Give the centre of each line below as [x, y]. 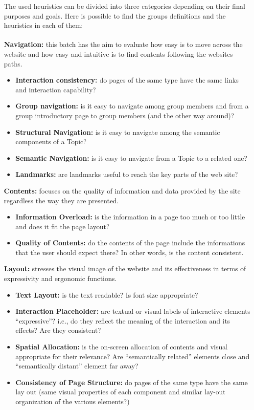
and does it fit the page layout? [62, 226]
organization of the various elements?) [72, 401]
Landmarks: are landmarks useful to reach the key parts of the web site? [127, 174]
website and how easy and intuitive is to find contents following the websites [118, 54]
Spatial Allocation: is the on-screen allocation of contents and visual [122, 347]
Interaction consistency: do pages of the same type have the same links [127, 80]
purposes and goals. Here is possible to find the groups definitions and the [115, 15]
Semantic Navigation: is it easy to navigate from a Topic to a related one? [131, 158]
